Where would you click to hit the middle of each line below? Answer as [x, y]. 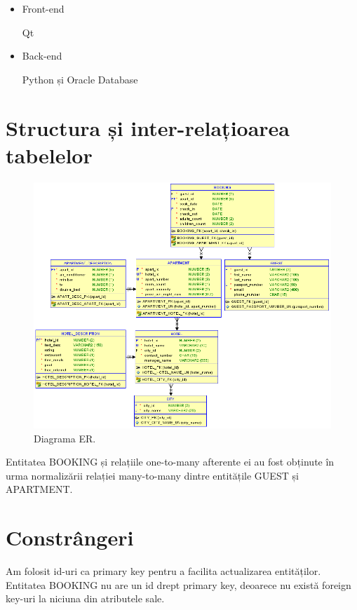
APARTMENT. [39, 489]
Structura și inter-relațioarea [148, 127]
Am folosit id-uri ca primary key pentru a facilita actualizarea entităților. [163, 571]
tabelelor [49, 155]
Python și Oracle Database [80, 79]
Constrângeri [70, 537]
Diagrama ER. [65, 438]
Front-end [43, 8]
